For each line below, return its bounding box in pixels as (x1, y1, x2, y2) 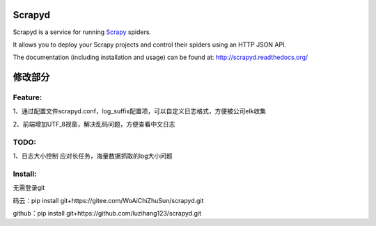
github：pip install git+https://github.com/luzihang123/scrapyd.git (13, 209, 202, 217)
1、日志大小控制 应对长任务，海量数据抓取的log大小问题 (13, 152, 173, 160)
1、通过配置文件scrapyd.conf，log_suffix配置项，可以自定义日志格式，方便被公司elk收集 (13, 107, 267, 115)
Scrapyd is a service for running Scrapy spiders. (13, 28, 152, 36)
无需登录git (13, 184, 45, 192)
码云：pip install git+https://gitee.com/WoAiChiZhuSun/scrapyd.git (13, 196, 204, 204)
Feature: (13, 92, 42, 102)
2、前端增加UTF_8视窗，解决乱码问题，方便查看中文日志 (13, 120, 175, 128)
